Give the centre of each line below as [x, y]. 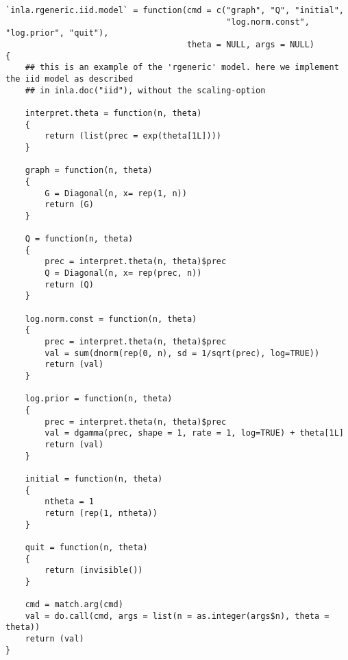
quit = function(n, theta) [86, 547]
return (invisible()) [94, 570]
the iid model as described [70, 79]
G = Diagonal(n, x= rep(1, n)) [116, 193]
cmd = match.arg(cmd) [74, 605]
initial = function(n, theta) [94, 479]
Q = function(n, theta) [79, 239]
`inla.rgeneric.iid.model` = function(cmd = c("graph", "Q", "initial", [175, 10]
